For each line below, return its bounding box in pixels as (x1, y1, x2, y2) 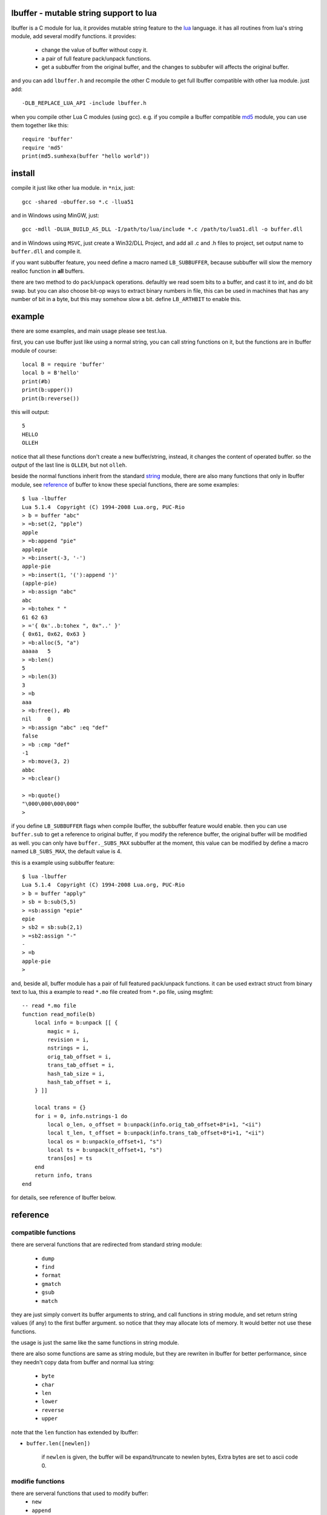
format (41, 1272, 61, 1279)
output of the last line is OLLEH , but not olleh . (11, 461, 127, 468)
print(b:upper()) (22, 387, 73, 393)
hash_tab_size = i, (47, 1070, 105, 1077)
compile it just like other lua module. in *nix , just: (11, 184, 135, 191)
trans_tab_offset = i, (47, 1062, 115, 1069)
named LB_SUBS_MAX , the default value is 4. (11, 848, 122, 855)
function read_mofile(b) (22, 1011, 96, 1017)
